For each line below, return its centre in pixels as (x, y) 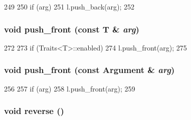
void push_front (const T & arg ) (72, 29)
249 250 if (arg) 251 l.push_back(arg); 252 (69, 6)
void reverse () (34, 111)
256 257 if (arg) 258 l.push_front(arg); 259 (70, 88)
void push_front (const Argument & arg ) (89, 70)
